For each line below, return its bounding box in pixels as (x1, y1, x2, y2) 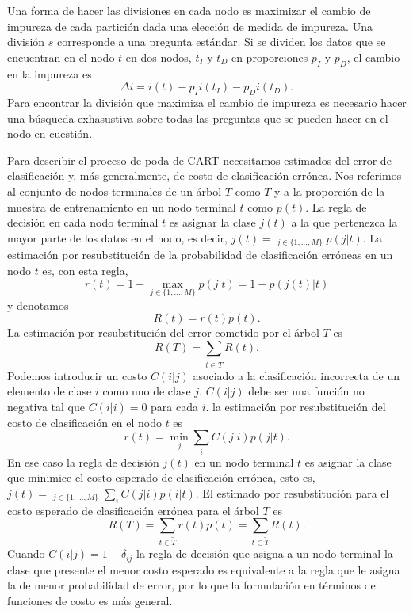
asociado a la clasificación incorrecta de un (193, 367, 400, 383)
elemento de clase (7, 383, 92, 399)
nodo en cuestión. (7, 125, 93, 142)
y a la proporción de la (274, 183, 385, 200)
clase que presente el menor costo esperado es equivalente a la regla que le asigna (7, 561, 400, 578)
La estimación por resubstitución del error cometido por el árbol (7, 324, 319, 341)
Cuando (7, 545, 45, 562)
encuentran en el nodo (7, 48, 115, 65)
